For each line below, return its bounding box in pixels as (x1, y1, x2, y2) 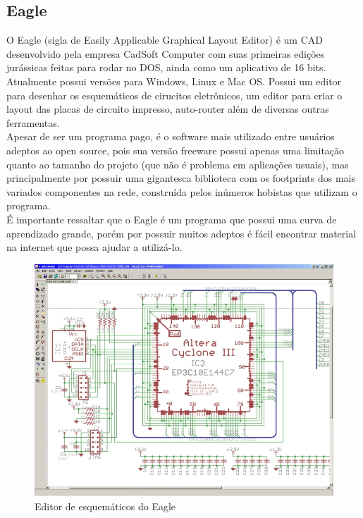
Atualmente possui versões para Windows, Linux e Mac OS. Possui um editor (6, 73, 342, 88)
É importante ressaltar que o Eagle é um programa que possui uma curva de (6, 211, 337, 226)
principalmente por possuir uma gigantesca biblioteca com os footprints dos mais (6, 171, 355, 185)
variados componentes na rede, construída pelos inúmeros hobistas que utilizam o (6, 184, 357, 199)
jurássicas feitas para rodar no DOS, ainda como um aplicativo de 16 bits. (6, 60, 326, 75)
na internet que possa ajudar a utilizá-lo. (6, 240, 183, 254)
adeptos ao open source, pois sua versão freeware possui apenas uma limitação (6, 142, 345, 157)
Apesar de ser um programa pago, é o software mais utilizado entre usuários (6, 129, 335, 144)
